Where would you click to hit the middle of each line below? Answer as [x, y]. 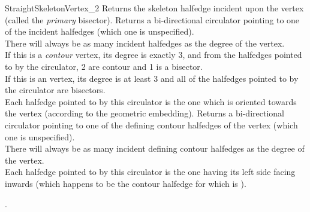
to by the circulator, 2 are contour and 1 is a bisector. [104, 66]
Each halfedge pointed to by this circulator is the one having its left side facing [150, 172]
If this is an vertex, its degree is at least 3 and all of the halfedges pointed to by [152, 78]
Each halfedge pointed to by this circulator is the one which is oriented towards [151, 101]
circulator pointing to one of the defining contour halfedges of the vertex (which [151, 125]
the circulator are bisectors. [55, 90]
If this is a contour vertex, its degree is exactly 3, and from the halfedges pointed [154, 55]
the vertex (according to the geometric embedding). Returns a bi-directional [145, 113]
